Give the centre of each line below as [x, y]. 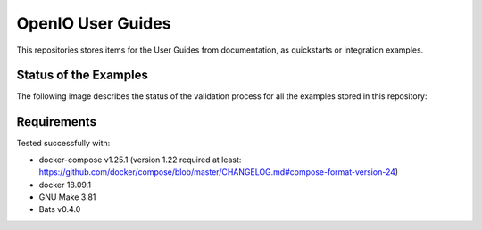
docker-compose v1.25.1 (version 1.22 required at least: [140, 160]
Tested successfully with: [63, 144]
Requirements [57, 122]
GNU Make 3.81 [67, 197]
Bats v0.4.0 [60, 209]
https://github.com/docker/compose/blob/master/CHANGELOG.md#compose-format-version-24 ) [219, 172]
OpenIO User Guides [94, 23]
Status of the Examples [83, 75]
